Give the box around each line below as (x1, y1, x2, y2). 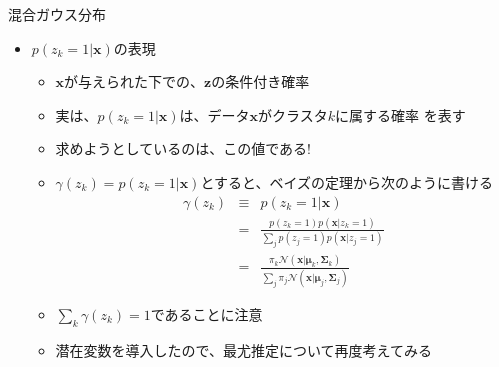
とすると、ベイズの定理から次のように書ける (200, 171, 493, 192)
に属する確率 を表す (335, 104, 466, 125)
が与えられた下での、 (64, 71, 205, 92)
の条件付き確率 (211, 71, 310, 92)
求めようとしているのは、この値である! (55, 138, 311, 159)
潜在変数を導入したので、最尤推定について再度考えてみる (55, 339, 432, 360)
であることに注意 (150, 303, 263, 324)
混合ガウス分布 (8, 4, 106, 24)
